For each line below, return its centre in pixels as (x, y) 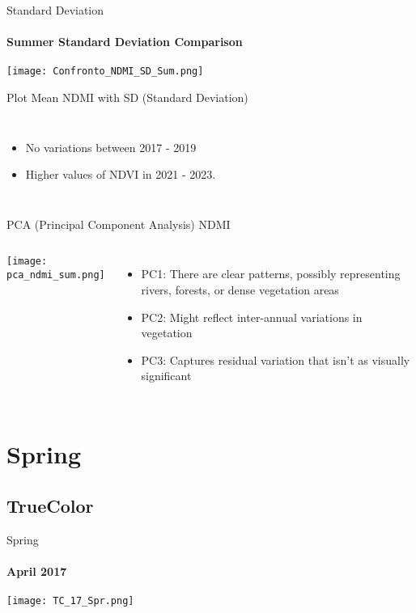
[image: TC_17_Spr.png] (70, 600)
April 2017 (37, 571)
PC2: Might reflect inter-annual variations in (252, 317)
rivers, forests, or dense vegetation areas (240, 290)
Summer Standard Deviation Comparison (125, 42)
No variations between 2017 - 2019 (111, 147)
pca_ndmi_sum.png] (56, 275)
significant (166, 376)
